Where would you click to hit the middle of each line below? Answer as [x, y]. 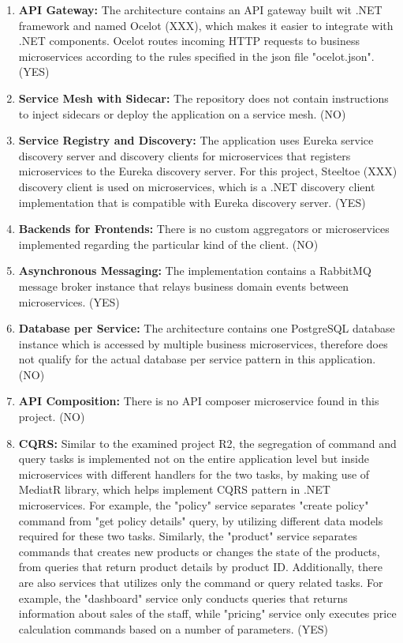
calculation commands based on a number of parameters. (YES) [173, 628]
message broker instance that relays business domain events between [184, 286]
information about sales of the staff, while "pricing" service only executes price [207, 613]
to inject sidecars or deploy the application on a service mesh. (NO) [182, 113]
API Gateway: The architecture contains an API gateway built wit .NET [200, 9]
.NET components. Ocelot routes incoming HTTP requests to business [189, 41]
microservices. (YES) [69, 301]
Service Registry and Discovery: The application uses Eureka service [196, 140]
